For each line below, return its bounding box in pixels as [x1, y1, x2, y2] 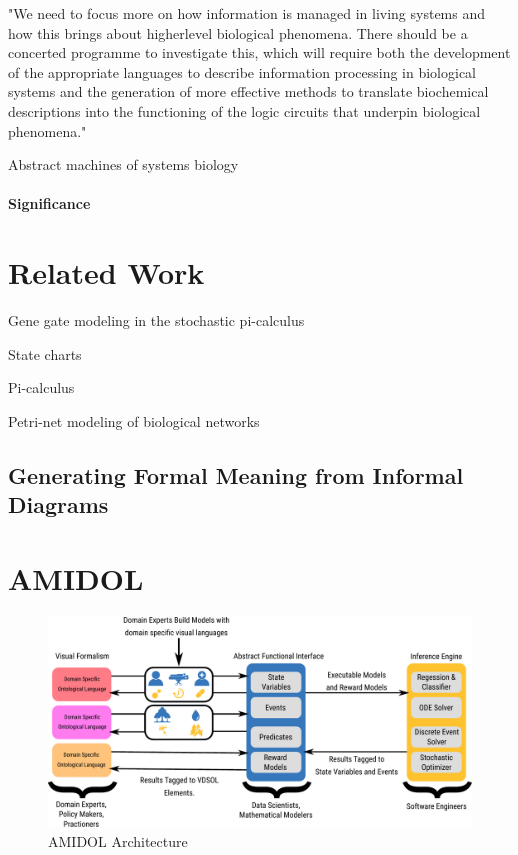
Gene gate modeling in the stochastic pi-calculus [8, 310, 305, 331]
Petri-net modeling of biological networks [8, 410, 260, 431]
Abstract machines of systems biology [8, 154, 239, 175]
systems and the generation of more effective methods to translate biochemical [8, 81, 489, 102]
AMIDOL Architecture [48, 830, 188, 851]
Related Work [8, 252, 205, 293]
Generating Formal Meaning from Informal [8, 459, 464, 490]
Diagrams [8, 489, 109, 520]
